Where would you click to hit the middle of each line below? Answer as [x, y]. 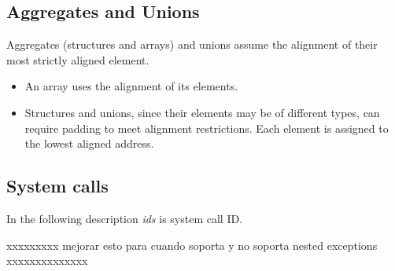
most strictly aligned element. [78, 59]
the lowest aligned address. [89, 143]
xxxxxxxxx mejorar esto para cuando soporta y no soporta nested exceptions [192, 245]
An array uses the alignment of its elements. [131, 86]
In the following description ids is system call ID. [125, 218]
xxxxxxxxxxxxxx [47, 260]
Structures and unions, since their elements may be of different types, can [202, 112]
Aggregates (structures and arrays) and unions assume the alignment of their [192, 44]
